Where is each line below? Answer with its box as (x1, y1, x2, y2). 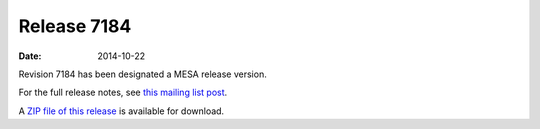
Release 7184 (18, 15, 132, 37)
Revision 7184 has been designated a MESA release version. (18, 68, 267, 80)
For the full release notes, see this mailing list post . (18, 86, 228, 99)
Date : (18, 50, 42, 62)
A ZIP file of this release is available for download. (18, 105, 225, 117)
